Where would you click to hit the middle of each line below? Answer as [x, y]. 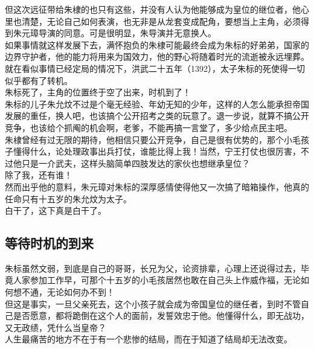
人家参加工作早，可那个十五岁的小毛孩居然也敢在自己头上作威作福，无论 [157, 280]
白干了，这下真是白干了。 [56, 210]
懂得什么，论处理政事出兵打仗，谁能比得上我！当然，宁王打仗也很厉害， [157, 151]
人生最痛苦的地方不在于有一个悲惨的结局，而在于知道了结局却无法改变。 [149, 339]
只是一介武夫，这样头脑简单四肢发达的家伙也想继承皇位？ [136, 163]
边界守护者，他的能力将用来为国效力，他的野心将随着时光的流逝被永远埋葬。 [157, 56]
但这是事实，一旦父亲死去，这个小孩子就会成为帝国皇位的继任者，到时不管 [153, 303]
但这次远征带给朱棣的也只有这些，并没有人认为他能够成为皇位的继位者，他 [153, 9]
